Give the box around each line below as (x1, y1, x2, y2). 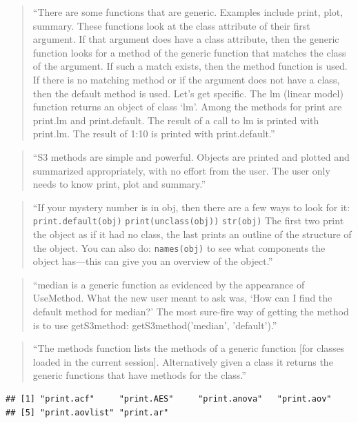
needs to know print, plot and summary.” (32, 177, 206, 191)
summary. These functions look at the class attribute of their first (32, 18, 310, 32)
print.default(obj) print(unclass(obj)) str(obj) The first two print (32, 213, 344, 228)
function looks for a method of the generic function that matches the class (32, 45, 346, 59)
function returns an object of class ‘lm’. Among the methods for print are (32, 99, 342, 114)
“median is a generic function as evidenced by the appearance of (32, 277, 305, 291)
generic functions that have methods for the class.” (32, 368, 246, 382)
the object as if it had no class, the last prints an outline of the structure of (32, 226, 352, 241)
